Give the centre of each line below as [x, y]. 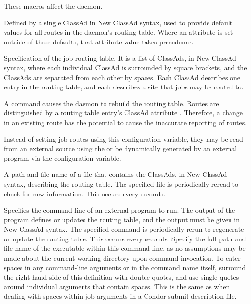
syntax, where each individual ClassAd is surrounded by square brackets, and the [125, 67]
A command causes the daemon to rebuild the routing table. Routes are [112, 103]
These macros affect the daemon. [53, 6]
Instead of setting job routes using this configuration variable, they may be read [124, 139]
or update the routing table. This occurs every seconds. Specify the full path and [125, 238]
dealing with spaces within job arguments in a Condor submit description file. [120, 296]
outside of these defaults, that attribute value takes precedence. [99, 41]
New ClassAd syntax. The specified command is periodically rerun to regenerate [124, 229]
